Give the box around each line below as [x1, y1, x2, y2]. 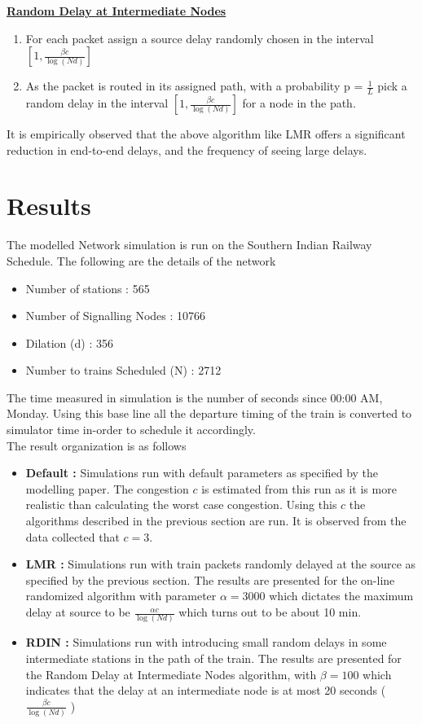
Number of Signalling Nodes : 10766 [25, 307, 206, 324]
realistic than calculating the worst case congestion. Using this [25, 496, 337, 513]
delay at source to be [25, 603, 130, 621]
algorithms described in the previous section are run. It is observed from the [25, 512, 407, 529]
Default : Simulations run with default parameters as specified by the [25, 464, 379, 481]
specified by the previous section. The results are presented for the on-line [25, 571, 395, 588]
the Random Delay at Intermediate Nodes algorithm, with [25, 665, 317, 682]
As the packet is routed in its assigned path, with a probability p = [25, 77, 363, 94]
